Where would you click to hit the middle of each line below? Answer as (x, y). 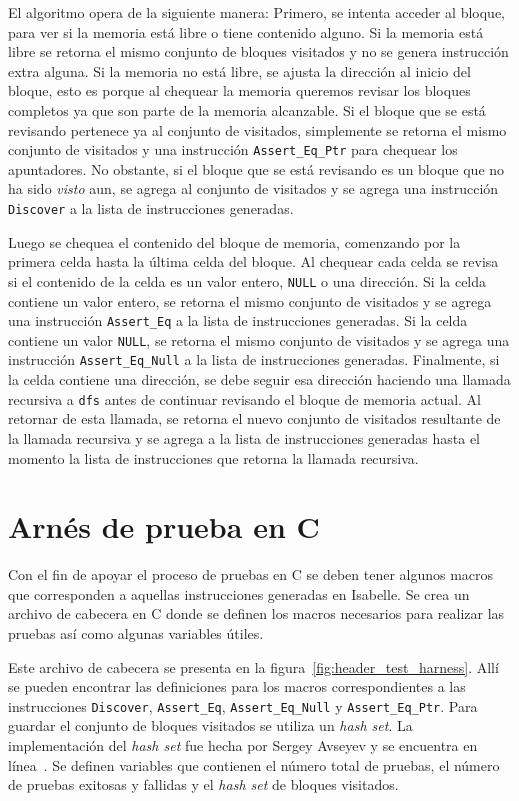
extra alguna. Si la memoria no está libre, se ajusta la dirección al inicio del (239, 70)
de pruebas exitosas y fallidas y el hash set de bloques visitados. (203, 784)
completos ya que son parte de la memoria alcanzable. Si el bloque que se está (247, 109)
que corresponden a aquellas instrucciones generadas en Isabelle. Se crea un (239, 593)
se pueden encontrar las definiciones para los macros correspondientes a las (237, 686)
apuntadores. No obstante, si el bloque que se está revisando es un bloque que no (256, 168)
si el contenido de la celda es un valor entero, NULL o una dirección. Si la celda (247, 280)
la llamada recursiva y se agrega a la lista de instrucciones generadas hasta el (244, 437)
